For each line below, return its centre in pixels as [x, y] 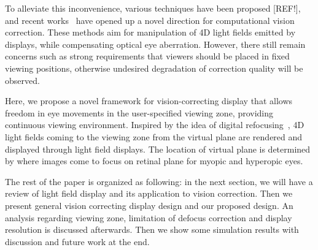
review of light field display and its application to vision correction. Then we [149, 193]
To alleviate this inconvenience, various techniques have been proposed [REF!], [153, 8]
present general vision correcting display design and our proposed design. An [149, 205]
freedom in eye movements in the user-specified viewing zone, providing [139, 112]
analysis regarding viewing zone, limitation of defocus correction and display [149, 217]
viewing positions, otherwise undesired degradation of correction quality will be [154, 68]
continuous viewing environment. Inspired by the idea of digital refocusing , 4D [155, 125]
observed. [22, 80]
